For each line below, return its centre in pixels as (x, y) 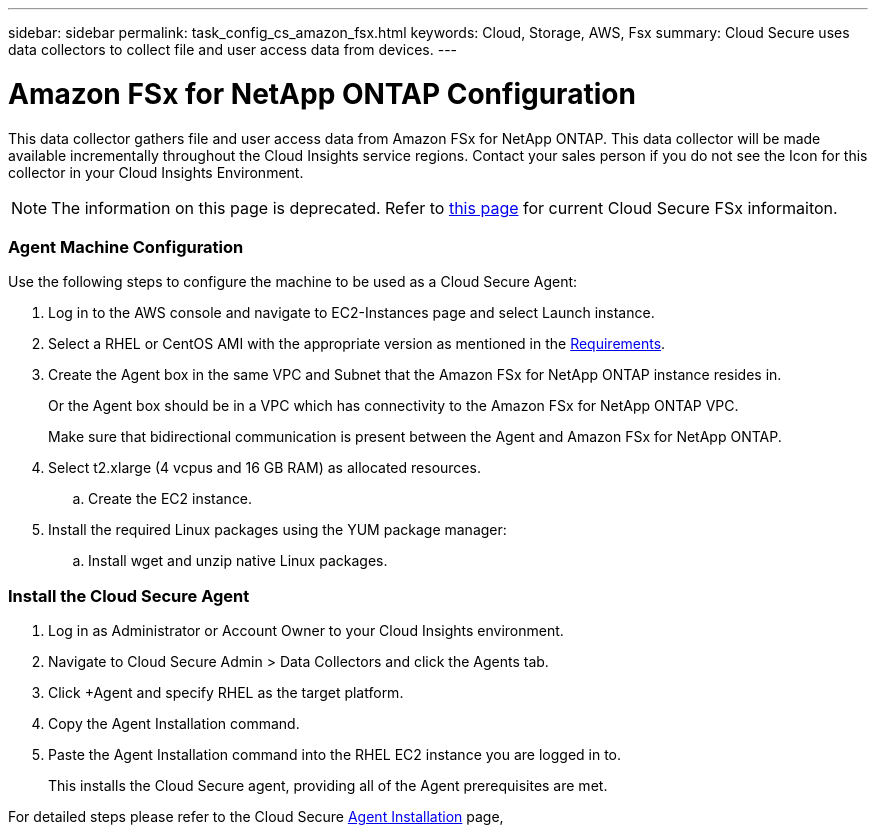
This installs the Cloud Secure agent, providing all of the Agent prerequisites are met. (328, 785)
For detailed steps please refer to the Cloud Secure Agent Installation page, (256, 816)
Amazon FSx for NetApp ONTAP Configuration (322, 93)
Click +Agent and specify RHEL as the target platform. (226, 692)
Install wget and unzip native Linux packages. (238, 561)
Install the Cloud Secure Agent (129, 595)
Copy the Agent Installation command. (174, 723)
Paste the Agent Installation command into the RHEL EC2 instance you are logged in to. (335, 754)
